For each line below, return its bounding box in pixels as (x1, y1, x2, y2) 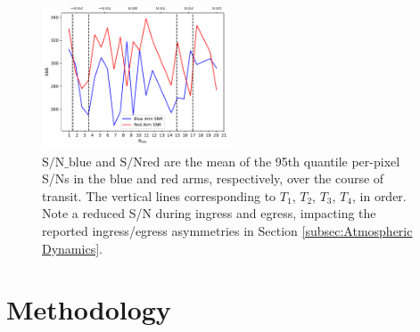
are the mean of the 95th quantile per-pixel (164, 151, 400, 170)
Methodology (6, 291, 171, 328)
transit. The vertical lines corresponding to (42, 186, 276, 205)
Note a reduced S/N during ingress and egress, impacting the (42, 204, 376, 223)
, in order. (351, 186, 407, 205)
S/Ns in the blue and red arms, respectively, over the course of (42, 169, 384, 188)
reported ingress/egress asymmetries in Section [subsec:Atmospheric (42, 221, 413, 239)
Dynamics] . (42, 239, 103, 257)
